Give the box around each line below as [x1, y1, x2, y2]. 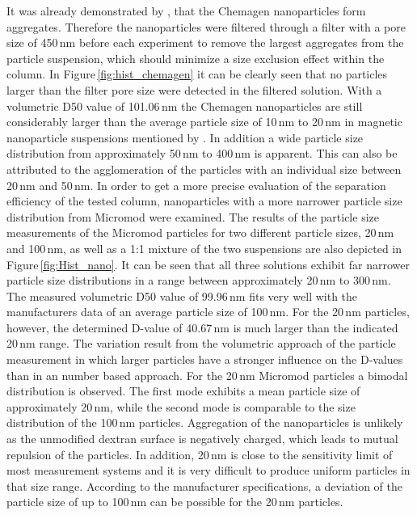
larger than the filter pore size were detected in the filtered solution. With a [6, 81, 382, 98]
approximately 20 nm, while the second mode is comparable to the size [6, 398, 356, 415]
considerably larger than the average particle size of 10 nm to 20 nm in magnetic [6, 113, 402, 130]
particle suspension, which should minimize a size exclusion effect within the [6, 49, 385, 66]
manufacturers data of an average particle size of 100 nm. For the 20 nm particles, [6, 303, 410, 320]
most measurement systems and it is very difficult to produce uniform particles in [6, 462, 411, 479]
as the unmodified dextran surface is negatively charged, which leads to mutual [6, 430, 398, 447]
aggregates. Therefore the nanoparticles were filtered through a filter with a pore [6, 18, 406, 35]
